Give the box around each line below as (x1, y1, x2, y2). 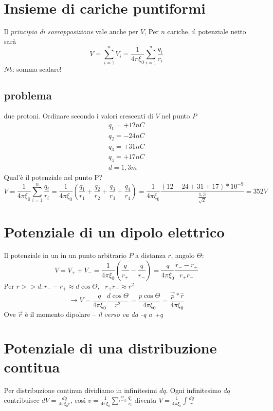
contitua (4, 357, 60, 377)
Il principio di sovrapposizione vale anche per (4, 26, 138, 37)
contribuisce (4, 394, 39, 405)
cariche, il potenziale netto (167, 26, 246, 37)
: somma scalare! (12, 64, 62, 74)
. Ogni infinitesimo (165, 385, 221, 395)
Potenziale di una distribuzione (4, 338, 217, 358)
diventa (134, 394, 157, 405)
